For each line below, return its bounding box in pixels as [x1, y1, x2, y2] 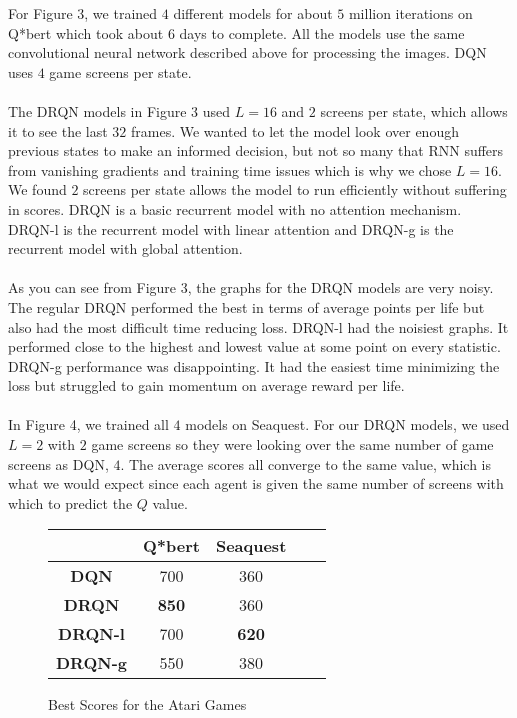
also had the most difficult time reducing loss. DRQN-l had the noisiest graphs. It [8, 316, 509, 337]
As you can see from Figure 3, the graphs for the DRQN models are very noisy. [8, 277, 494, 298]
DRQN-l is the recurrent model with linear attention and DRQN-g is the [8, 218, 454, 239]
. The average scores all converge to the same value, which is [120, 453, 491, 474]
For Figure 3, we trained [8, 3, 158, 23]
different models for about [173, 3, 333, 23]
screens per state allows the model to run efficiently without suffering [83, 179, 507, 200]
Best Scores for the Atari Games [48, 694, 247, 715]
